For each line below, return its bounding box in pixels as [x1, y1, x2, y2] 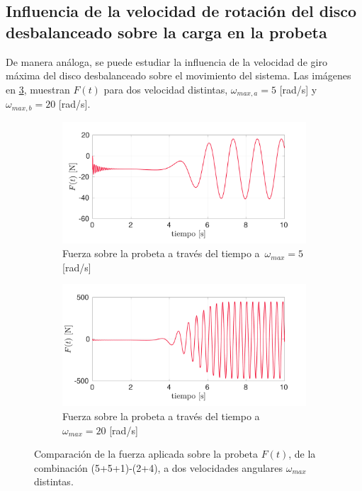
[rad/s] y [279, 81, 317, 96]
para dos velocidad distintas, [103, 81, 228, 96]
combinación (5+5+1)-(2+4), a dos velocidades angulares [34, 460, 283, 475]
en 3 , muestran [6, 81, 70, 96]
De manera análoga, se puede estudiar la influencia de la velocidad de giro [6, 54, 327, 69]
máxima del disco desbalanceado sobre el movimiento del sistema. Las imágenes [6, 68, 351, 83]
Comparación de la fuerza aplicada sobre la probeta [34, 446, 259, 461]
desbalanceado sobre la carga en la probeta [6, 21, 327, 43]
